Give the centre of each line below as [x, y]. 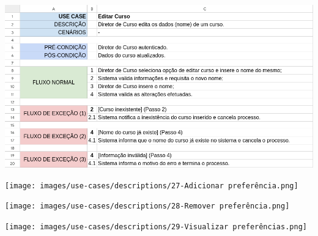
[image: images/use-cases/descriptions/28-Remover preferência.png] [147, 206]
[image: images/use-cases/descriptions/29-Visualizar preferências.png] [156, 227]
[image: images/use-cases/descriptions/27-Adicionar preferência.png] [152, 186]
